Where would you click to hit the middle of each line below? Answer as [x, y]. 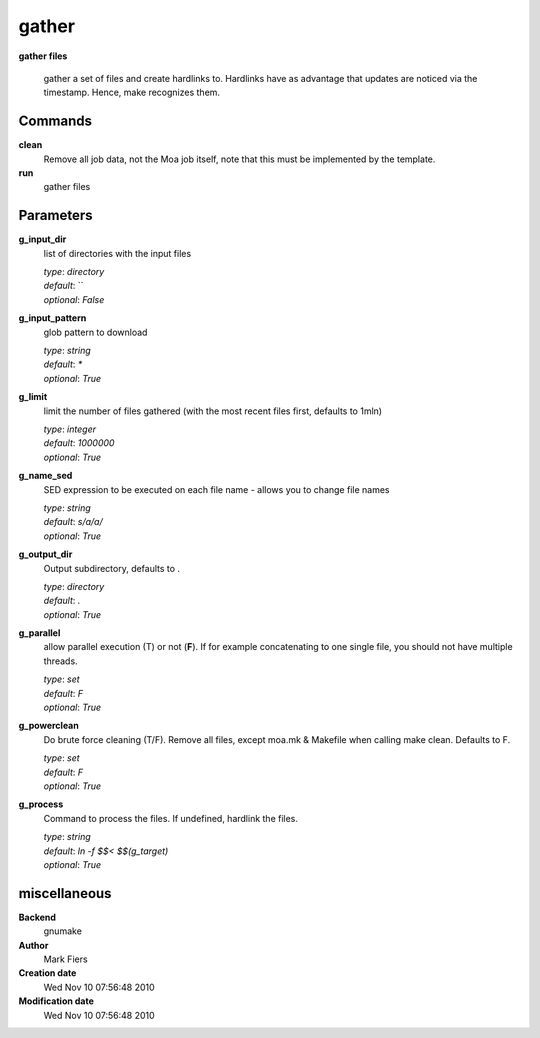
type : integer [70, 429]
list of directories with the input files [117, 253]
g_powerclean [48, 726]
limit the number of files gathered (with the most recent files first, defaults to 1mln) [213, 411]
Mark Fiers [66, 959]
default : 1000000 [79, 443]
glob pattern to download [95, 332]
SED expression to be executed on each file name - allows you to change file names [216, 489]
